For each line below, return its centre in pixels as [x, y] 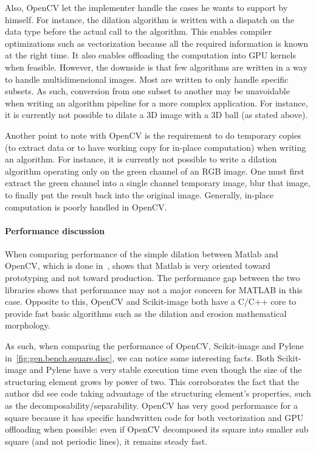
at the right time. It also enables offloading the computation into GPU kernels [150, 55]
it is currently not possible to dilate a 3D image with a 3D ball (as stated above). [156, 115]
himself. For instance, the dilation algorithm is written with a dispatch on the [149, 19]
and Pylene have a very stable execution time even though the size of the [166, 370]
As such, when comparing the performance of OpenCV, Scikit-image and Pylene [154, 346]
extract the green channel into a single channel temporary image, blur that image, [158, 183]
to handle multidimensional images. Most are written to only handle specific [147, 79]
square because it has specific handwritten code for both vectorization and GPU [154, 417]
